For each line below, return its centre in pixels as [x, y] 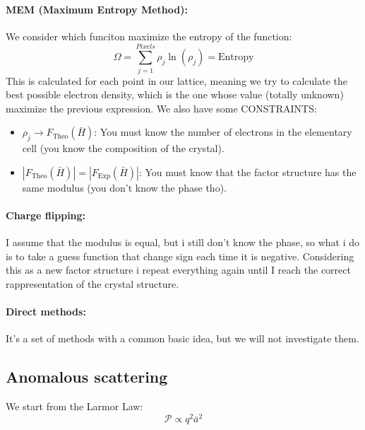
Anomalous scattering [87, 377]
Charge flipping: [46, 215]
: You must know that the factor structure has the [247, 172]
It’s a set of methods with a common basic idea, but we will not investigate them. [182, 338]
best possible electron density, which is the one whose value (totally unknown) [175, 94]
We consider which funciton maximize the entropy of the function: [149, 36]
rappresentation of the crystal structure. [92, 283]
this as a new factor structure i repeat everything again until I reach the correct [178, 270]
